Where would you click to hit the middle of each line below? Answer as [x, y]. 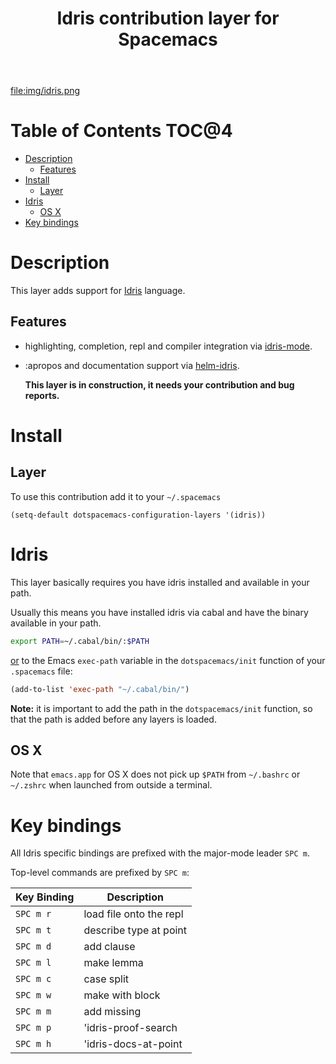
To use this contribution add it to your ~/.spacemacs [116, 496]
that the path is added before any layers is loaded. [113, 719]
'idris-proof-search [130, 1028]
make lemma [113, 963]
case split [106, 979]
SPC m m [33, 1011]
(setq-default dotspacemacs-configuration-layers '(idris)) [138, 515]
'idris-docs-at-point [133, 1044]
